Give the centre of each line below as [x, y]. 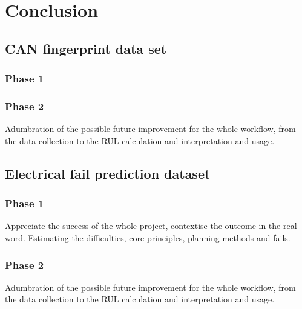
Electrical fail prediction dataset [108, 173]
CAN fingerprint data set [86, 48]
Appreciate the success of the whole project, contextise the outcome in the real [151, 226]
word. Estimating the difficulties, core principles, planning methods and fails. [148, 238]
